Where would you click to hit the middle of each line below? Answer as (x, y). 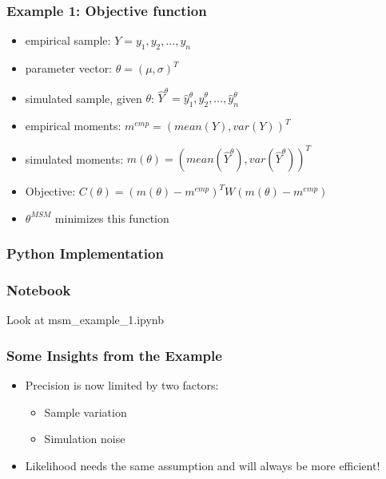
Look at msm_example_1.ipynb (86, 320)
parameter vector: (69, 68)
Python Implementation (85, 253)
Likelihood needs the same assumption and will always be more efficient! (203, 466)
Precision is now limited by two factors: (122, 385)
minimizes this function (112, 218)
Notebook (39, 290)
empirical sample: (68, 40)
